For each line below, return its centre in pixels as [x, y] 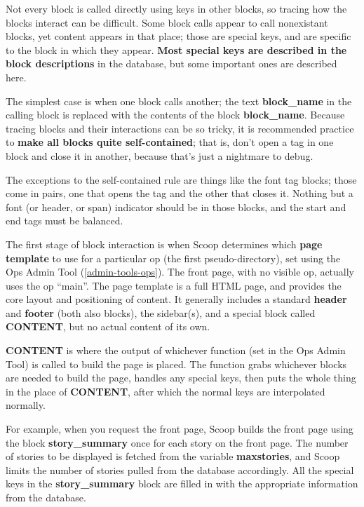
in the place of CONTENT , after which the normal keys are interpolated [166, 391]
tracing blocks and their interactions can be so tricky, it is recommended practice [180, 128]
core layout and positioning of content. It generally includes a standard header [176, 299]
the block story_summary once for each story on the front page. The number [177, 442]
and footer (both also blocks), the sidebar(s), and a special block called [161, 312]
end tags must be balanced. [65, 221]
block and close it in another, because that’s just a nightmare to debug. [160, 155]
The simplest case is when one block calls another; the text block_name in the [179, 101]
